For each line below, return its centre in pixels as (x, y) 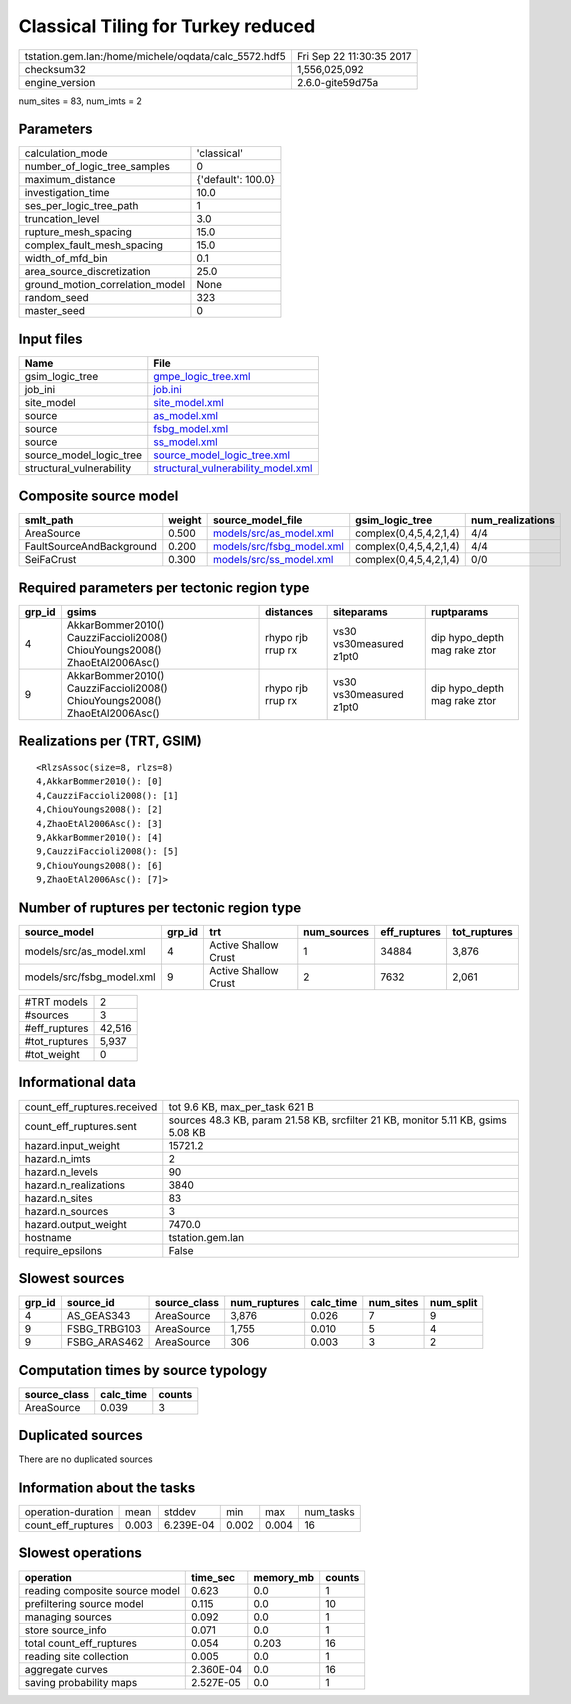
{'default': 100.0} (235, 180)
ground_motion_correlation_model (105, 285)
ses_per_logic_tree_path (81, 206)
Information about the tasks (107, 1487)
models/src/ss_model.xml (273, 560)
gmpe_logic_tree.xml (202, 376)
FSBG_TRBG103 (104, 1329)
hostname (48, 1237)
